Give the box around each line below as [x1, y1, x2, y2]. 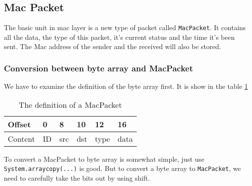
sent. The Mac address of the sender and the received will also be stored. [4, 41, 221, 51]
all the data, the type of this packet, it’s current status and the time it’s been [4, 32, 235, 42]
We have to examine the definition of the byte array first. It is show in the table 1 [4, 81, 248, 91]
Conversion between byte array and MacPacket [4, 62, 193, 74]
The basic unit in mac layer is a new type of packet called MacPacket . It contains [4, 22, 246, 33]
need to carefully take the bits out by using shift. [4, 173, 150, 183]
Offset [8, 118, 31, 130]
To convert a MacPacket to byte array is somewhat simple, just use [4, 153, 205, 164]
